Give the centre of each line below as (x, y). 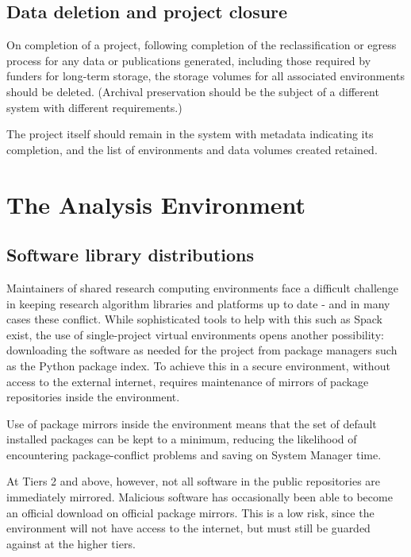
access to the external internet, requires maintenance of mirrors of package (188, 381)
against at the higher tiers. (71, 543)
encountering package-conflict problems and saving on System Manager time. (194, 454)
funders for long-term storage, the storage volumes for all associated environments (206, 76)
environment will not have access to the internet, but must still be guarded (188, 528)
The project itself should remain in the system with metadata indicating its (190, 134)
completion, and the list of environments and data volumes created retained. (192, 149)
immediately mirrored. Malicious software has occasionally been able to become (200, 497)
